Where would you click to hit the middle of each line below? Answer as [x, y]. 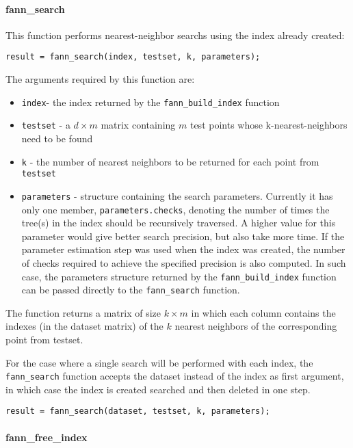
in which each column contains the [263, 312]
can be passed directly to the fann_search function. [131, 290]
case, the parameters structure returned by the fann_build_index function [179, 276]
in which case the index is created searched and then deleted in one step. [158, 389]
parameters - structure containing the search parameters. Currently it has [177, 195]
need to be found [57, 138]
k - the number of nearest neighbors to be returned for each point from [170, 161]
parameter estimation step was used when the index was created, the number [183, 249]
